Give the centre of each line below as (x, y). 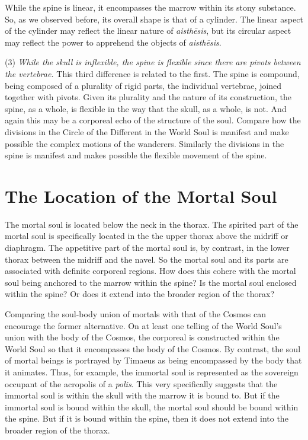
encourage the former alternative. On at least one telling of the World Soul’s (143, 325)
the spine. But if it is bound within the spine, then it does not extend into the (147, 418)
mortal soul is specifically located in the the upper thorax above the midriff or (147, 236)
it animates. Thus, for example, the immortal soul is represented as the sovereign (152, 372)
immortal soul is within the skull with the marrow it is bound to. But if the (142, 395)
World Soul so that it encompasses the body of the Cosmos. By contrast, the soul (153, 348)
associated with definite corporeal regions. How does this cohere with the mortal (150, 271)
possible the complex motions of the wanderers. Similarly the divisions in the (145, 143)
